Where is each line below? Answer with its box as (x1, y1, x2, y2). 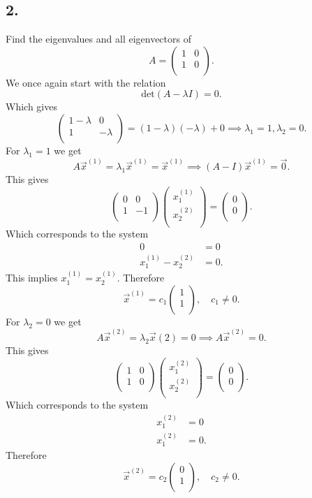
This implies (6, 270, 58, 285)
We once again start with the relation (6, 75, 166, 89)
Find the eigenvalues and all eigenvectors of (6, 31, 191, 46)
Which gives (6, 99, 57, 114)
